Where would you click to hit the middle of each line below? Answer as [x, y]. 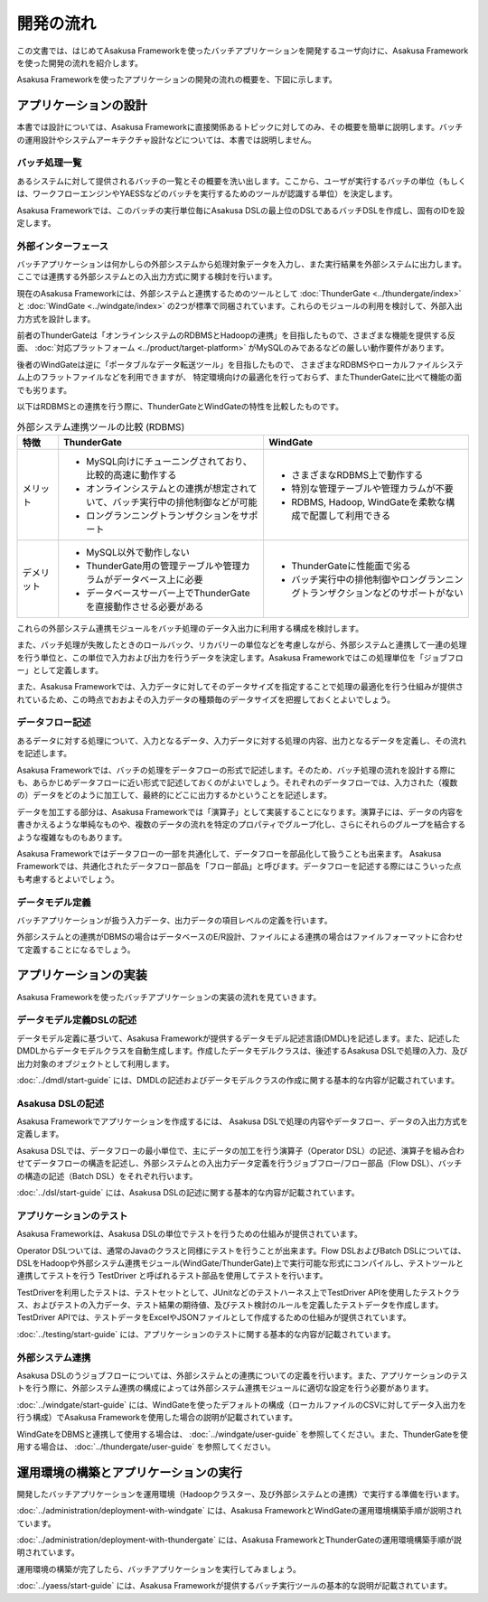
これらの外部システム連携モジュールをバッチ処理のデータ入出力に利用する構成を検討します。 [190, 628]
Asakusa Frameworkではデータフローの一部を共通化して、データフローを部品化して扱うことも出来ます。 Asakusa [229, 853]
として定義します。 [68, 670]
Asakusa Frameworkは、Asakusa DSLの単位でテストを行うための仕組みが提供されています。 [190, 1234]
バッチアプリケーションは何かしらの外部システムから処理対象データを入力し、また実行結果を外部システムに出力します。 [242, 264]
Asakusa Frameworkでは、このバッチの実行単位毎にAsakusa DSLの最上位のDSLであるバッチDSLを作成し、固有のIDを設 [241, 210]
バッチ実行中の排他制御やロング [359, 579]
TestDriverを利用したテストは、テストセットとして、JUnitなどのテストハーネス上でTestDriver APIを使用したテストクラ [238, 1292]
